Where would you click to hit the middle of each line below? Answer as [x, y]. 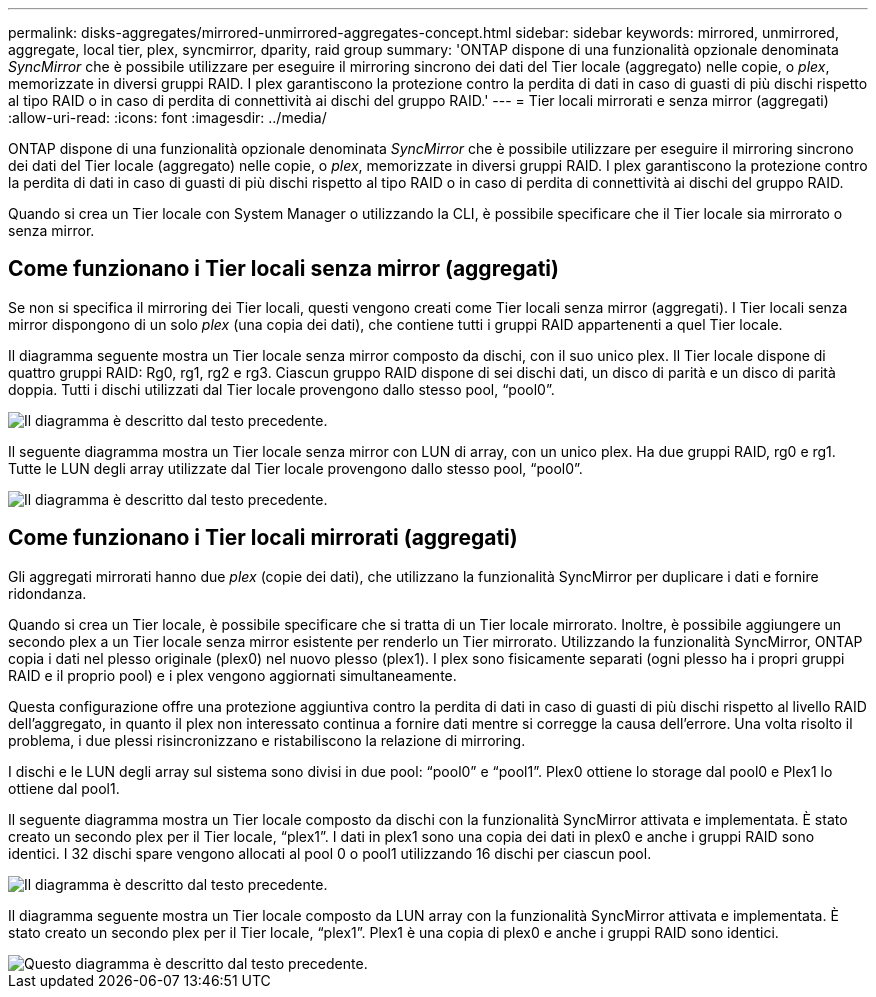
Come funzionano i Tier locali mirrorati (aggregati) [263, 538]
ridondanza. [47, 593]
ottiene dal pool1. [64, 788]
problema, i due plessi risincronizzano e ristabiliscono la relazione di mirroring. [267, 740]
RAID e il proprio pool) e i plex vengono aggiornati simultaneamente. [232, 675]
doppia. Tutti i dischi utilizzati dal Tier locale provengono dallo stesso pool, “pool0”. [281, 389]
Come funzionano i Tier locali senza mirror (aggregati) [283, 269]
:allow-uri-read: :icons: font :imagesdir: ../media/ [167, 117]
